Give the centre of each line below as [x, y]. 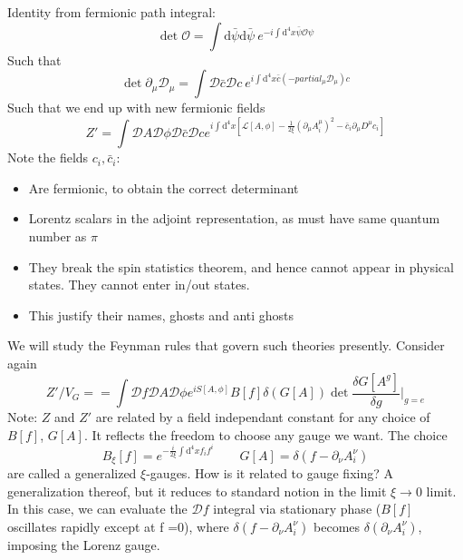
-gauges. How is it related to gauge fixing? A [270, 473]
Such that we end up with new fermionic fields [136, 108]
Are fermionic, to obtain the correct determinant [164, 187]
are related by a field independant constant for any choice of [263, 417]
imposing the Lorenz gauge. [84, 544]
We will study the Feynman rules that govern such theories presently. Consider [226, 345]
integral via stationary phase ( [297, 509]
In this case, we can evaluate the [97, 509]
